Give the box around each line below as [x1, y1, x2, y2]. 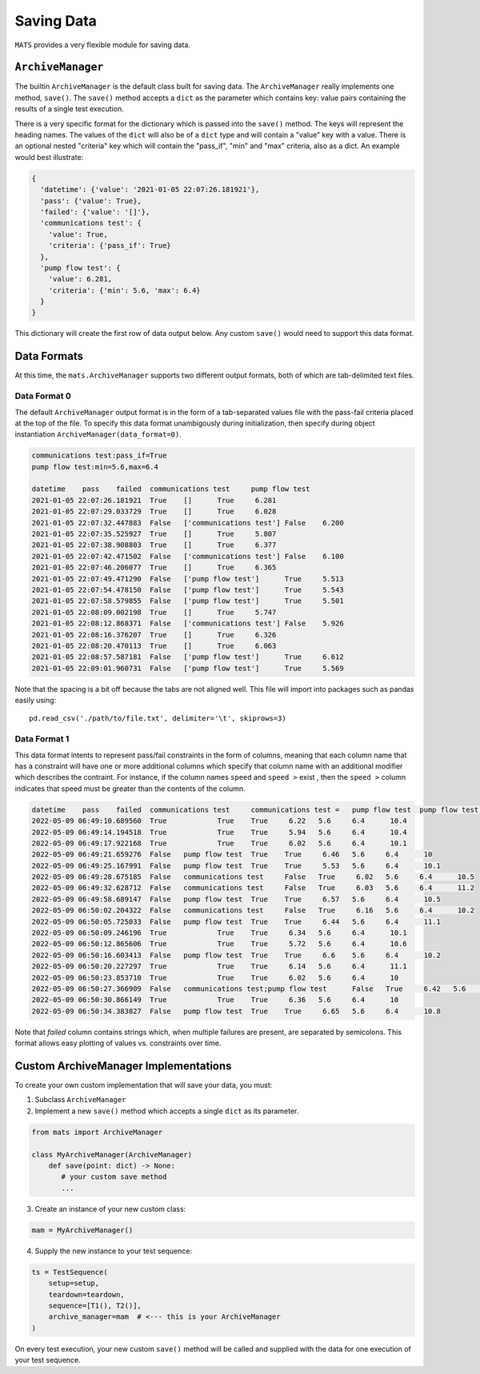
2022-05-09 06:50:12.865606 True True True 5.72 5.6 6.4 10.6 [31, 940, 407, 949]
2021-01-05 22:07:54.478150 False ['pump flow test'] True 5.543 [31, 585, 344, 594]
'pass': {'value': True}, [40, 196, 142, 206]
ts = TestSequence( [31, 1268, 108, 1276]
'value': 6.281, [48, 274, 112, 284]
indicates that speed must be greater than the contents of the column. [14, 784, 246, 793]
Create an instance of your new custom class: [34, 1204, 186, 1213]
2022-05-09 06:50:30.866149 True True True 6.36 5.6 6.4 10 [31, 996, 399, 1005]
